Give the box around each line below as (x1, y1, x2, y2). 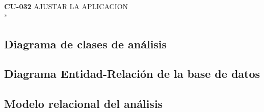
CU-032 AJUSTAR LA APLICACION (4, 1, 128, 11)
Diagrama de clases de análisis (4, 36, 167, 51)
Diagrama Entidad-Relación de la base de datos (4, 66, 260, 81)
